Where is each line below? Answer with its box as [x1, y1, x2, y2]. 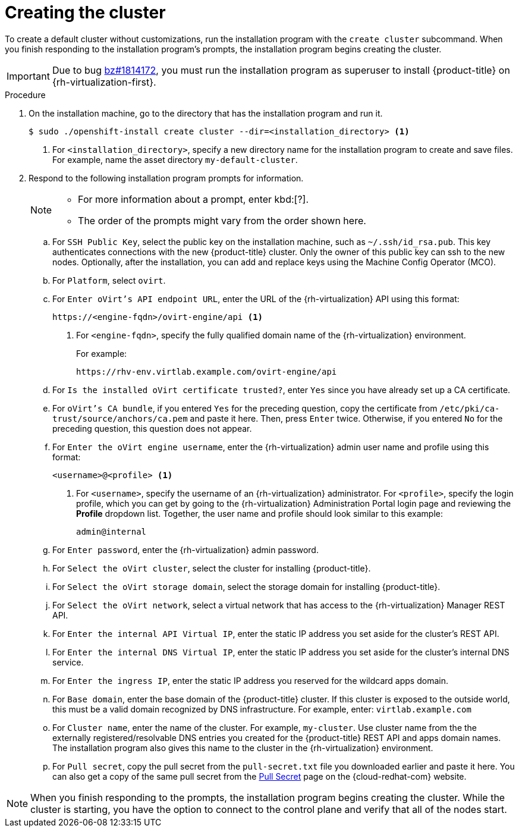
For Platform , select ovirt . [52, 275, 166, 285]
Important [7, 70, 50, 82]
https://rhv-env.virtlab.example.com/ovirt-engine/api [76, 366, 337, 376]
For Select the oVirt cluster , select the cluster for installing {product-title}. [52, 563, 371, 573]
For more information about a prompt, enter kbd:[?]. [78, 193, 309, 205]
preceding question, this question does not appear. [52, 423, 252, 434]
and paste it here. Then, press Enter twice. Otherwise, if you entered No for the [190, 413, 503, 423]
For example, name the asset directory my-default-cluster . [52, 154, 298, 165]
